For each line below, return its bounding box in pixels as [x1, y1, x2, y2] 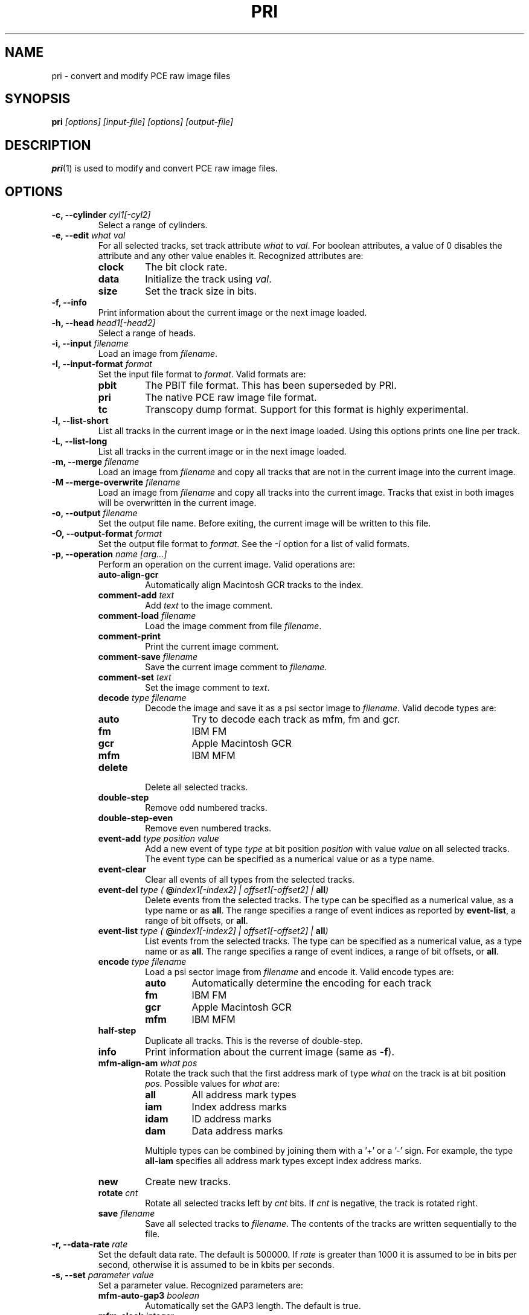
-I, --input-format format [51, 359, 152, 370]
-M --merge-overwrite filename [51, 477, 181, 488]
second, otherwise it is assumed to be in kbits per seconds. [98, 1259, 335, 1270]
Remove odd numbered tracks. [145, 802, 268, 813]
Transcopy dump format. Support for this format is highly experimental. [145, 403, 469, 416]
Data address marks [191, 1125, 283, 1137]
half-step [98, 1025, 136, 1036]
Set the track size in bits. [145, 285, 257, 298]
